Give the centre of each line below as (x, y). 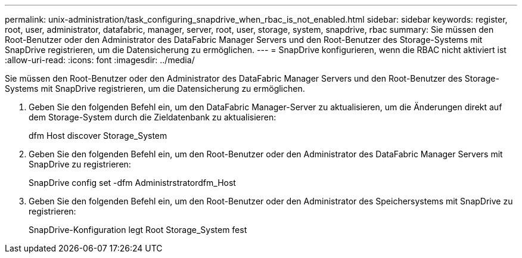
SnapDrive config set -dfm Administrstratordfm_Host (132, 183)
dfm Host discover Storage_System (98, 136)
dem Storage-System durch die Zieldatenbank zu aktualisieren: (153, 117)
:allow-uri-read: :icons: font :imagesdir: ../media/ (100, 60)
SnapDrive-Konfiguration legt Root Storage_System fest (138, 230)
